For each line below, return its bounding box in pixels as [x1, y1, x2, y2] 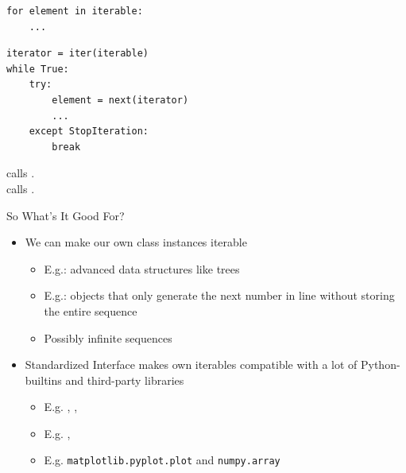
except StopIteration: [29, 126, 149, 138]
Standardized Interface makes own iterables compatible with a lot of [25, 356, 358, 373]
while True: [6, 63, 69, 75]
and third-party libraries [65, 371, 184, 388]
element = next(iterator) [52, 94, 189, 106]
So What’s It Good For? [6, 207, 125, 223]
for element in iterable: [6, 6, 143, 17]
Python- [360, 356, 400, 373]
